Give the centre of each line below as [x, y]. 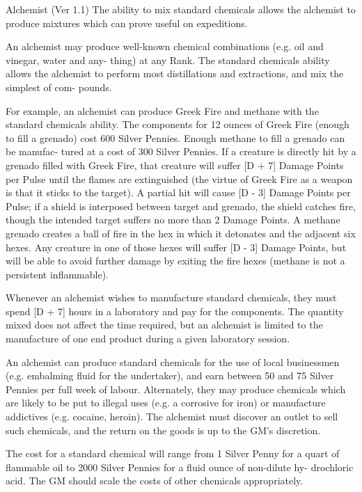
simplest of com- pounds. [59, 87]
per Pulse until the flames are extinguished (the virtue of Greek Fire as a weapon [179, 178]
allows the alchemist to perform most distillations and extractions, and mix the [175, 73]
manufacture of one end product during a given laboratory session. [148, 339]
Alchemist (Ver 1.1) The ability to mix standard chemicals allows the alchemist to [181, 9]
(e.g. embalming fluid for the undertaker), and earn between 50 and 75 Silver [170, 375]
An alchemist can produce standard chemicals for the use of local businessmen [173, 362]
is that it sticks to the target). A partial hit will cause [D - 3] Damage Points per [178, 192]
